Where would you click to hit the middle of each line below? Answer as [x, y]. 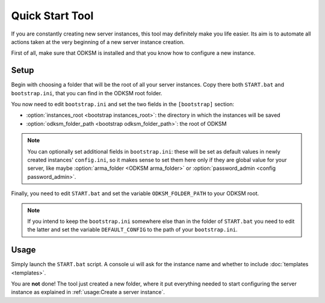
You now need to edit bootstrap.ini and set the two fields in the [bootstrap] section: [123, 104]
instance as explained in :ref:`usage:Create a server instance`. [88, 292]
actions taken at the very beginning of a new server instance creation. [98, 42]
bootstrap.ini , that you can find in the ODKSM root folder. [87, 93]
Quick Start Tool [52, 16]
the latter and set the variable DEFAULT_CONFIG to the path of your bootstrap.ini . [132, 230]
